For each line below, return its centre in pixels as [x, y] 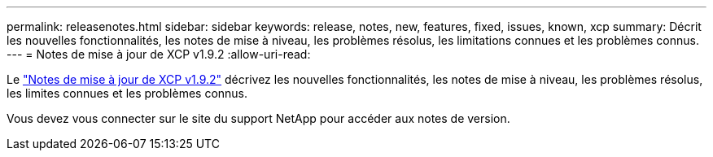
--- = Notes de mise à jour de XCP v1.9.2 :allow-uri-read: [159, 54]
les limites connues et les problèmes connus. [127, 93]
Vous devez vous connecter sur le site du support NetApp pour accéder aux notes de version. [258, 118]
